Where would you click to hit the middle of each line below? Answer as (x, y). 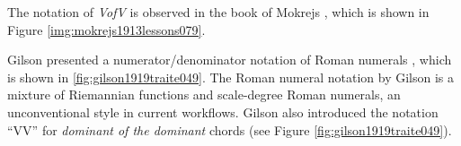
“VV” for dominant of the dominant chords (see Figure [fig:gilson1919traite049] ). (230, 129)
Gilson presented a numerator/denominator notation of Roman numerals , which (230, 60)
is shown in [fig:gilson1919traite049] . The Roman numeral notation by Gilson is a (231, 77)
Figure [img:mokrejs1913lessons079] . (106, 29)
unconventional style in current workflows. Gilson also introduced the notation (223, 112)
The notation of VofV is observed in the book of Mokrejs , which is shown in (218, 12)
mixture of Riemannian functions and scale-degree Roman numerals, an (204, 94)
